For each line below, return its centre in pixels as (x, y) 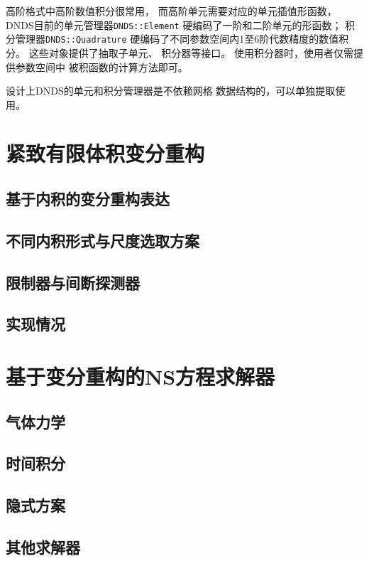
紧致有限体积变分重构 (105, 153)
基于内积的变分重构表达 (88, 199)
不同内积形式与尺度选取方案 (103, 240)
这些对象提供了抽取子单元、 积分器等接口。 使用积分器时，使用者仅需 (191, 52)
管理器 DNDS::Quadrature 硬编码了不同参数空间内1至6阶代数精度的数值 (177, 39)
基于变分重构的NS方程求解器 (141, 376)
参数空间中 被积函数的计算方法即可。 (101, 66)
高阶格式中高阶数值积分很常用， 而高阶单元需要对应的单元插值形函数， (171, 11)
